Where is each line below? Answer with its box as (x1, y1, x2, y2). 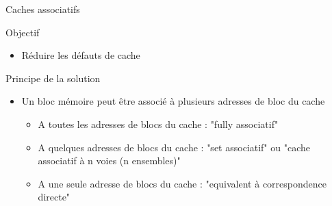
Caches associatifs (5, 2, 80, 16)
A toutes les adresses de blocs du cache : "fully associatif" (38, 116, 279, 131)
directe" (38, 190, 71, 204)
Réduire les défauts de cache (21, 48, 140, 62)
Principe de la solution (5, 70, 101, 85)
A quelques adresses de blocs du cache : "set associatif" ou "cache (38, 140, 310, 154)
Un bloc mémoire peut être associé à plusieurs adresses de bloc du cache (21, 94, 325, 108)
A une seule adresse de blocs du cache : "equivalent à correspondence (38, 176, 327, 190)
